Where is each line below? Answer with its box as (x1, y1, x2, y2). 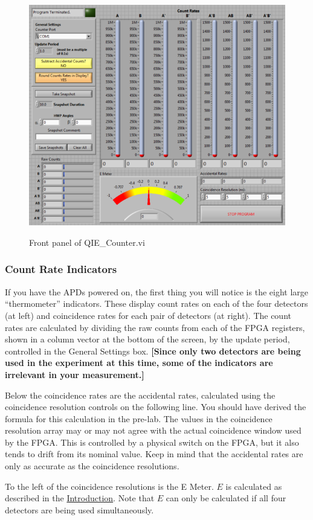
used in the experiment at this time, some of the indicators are (5, 356, 273, 369)
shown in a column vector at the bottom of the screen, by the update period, (5, 333, 290, 345)
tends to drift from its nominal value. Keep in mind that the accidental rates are (5, 448, 303, 460)
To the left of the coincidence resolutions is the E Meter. (5, 480, 214, 492)
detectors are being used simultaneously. (5, 503, 154, 516)
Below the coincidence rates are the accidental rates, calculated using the (5, 388, 276, 401)
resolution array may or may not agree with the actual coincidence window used (5, 424, 302, 437)
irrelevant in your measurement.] (5, 368, 144, 380)
